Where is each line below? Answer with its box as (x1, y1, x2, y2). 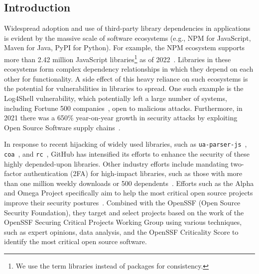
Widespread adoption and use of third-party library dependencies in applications (4, 23, 251, 33)
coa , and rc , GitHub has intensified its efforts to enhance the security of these (4, 149, 250, 159)
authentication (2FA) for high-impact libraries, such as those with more (24, 168, 243, 179)
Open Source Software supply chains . (4, 122, 121, 132)
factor (4, 168, 22, 179)
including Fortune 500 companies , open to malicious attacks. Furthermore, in (4, 102, 243, 113)
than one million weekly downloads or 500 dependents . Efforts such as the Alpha (4, 178, 254, 188)
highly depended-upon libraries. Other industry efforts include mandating (4, 158, 229, 169)
